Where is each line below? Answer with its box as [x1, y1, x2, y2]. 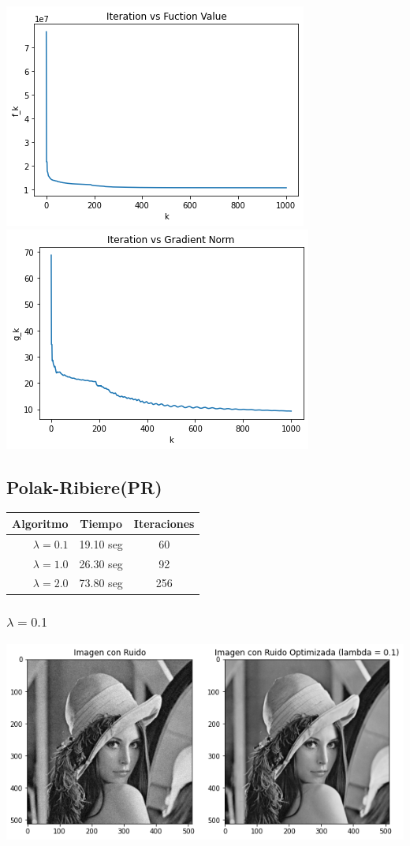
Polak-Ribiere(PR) [6, 474, 162, 499]
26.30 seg [79, 555, 123, 571]
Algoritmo [12, 515, 69, 531]
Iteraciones [133, 515, 195, 531]
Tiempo [80, 515, 123, 531]
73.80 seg [79, 575, 123, 591]
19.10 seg [79, 535, 123, 552]
